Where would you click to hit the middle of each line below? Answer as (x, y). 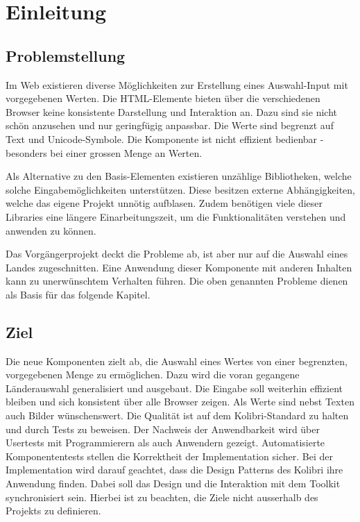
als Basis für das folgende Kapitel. (78, 294)
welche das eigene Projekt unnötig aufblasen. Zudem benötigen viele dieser (164, 203)
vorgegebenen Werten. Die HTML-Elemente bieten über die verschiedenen (163, 98)
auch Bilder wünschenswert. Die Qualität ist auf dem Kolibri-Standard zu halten (177, 415)
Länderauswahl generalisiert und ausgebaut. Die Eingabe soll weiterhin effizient (174, 388)
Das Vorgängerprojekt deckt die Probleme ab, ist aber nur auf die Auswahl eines (177, 254)
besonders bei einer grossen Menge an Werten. (104, 152)
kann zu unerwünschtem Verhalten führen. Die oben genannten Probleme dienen (177, 281)
